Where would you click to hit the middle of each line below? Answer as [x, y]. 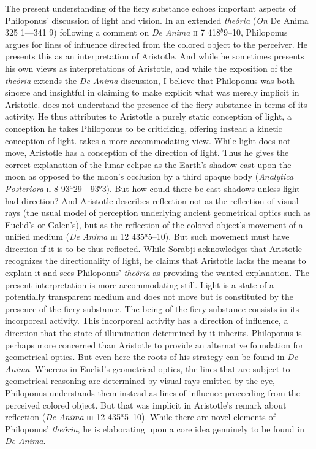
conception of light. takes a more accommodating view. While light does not [148, 140]
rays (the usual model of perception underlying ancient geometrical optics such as [158, 213]
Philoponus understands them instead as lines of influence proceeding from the [152, 393]
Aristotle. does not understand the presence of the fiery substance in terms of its [156, 104]
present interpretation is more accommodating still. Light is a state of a [139, 284]
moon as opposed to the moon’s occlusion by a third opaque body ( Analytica [149, 176]
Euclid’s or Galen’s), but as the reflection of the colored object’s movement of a [154, 224]
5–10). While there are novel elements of [200, 417]
